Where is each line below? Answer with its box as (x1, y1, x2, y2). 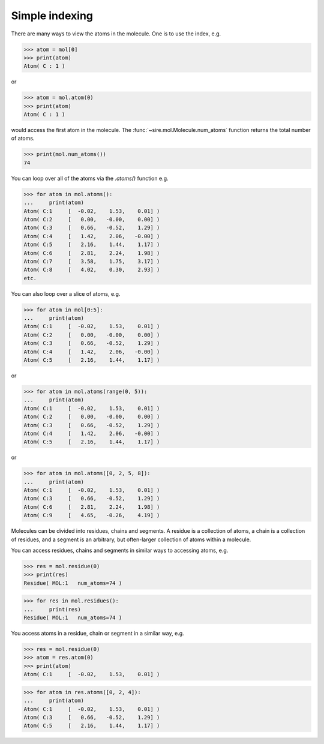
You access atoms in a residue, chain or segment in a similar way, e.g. (11, 630, 184, 637)
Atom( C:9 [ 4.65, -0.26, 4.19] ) (23, 512, 160, 519)
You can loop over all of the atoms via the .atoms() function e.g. (11, 175, 169, 182)
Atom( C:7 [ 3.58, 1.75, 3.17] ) (23, 258, 160, 265)
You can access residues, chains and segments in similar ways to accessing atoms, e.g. (11, 547, 229, 554)
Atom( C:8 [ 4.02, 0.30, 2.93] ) (23, 266, 160, 273)
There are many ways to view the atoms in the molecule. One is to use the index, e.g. (11, 30, 221, 37)
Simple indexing (11, 9, 93, 22)
